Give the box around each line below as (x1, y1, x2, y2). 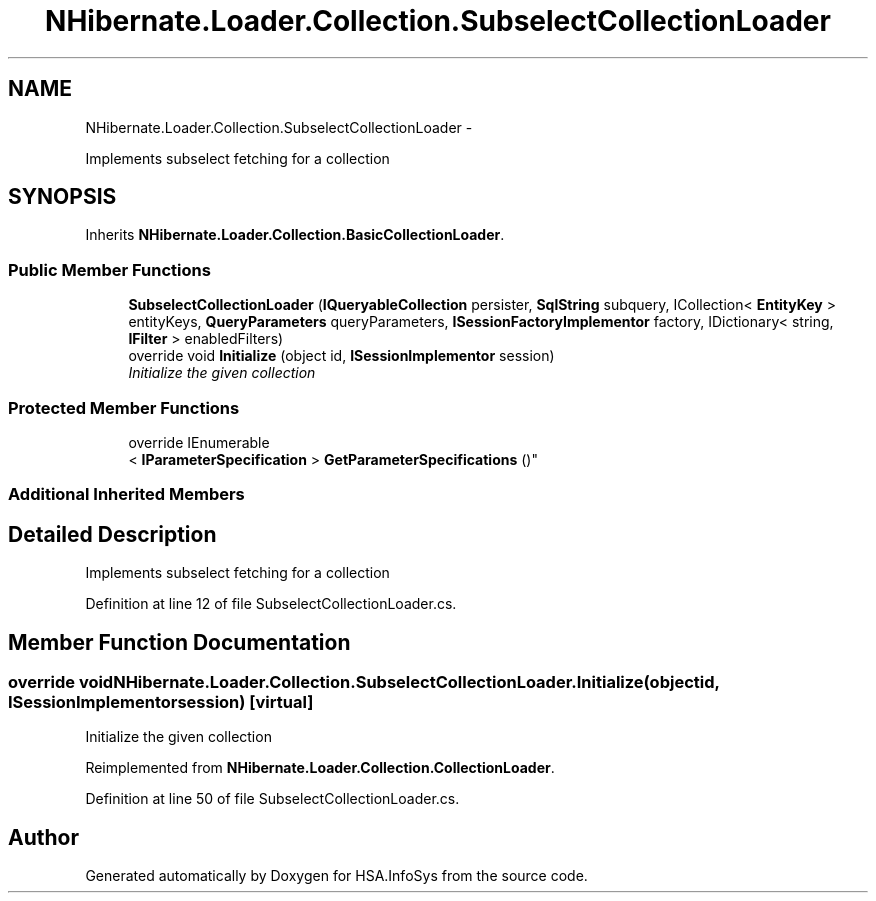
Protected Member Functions (8, 397, 240, 418)
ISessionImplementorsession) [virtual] (8, 692, 314, 712)
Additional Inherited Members (8, 484, 245, 505)
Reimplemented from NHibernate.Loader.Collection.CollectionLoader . (85, 759, 555, 777)
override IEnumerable (128, 433, 270, 451)
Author (8, 824, 79, 850)
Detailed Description (8, 521, 217, 547)
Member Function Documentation (8, 629, 351, 655)
